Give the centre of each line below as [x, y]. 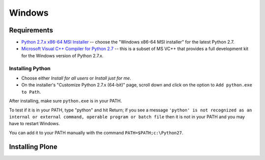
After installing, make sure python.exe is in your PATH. [66, 101]
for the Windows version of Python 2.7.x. [62, 55]
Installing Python [30, 68]
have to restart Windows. [34, 124]
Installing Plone [33, 147]
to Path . [31, 92]
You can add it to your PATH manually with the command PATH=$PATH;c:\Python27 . [96, 133]
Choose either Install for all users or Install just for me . [76, 78]
